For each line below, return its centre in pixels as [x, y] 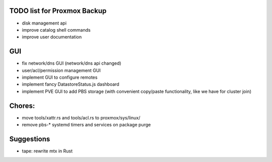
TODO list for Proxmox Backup [58, 11]
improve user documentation [52, 37]
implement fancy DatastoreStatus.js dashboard [71, 84]
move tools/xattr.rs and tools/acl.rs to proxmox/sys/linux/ [81, 117]
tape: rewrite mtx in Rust [47, 151]
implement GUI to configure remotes [60, 77]
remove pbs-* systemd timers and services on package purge [86, 125]
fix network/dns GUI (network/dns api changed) [72, 63]
